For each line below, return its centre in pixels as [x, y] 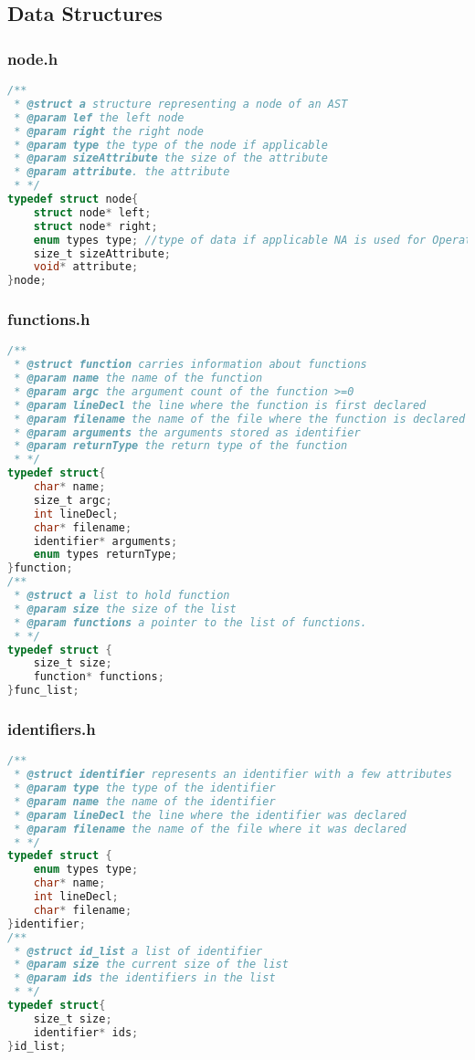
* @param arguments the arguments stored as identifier [187, 432]
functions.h [49, 319]
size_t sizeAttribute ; [102, 253]
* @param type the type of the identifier [145, 788]
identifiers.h [52, 729]
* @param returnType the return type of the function [181, 446]
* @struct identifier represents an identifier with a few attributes [233, 775]
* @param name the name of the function [138, 378]
